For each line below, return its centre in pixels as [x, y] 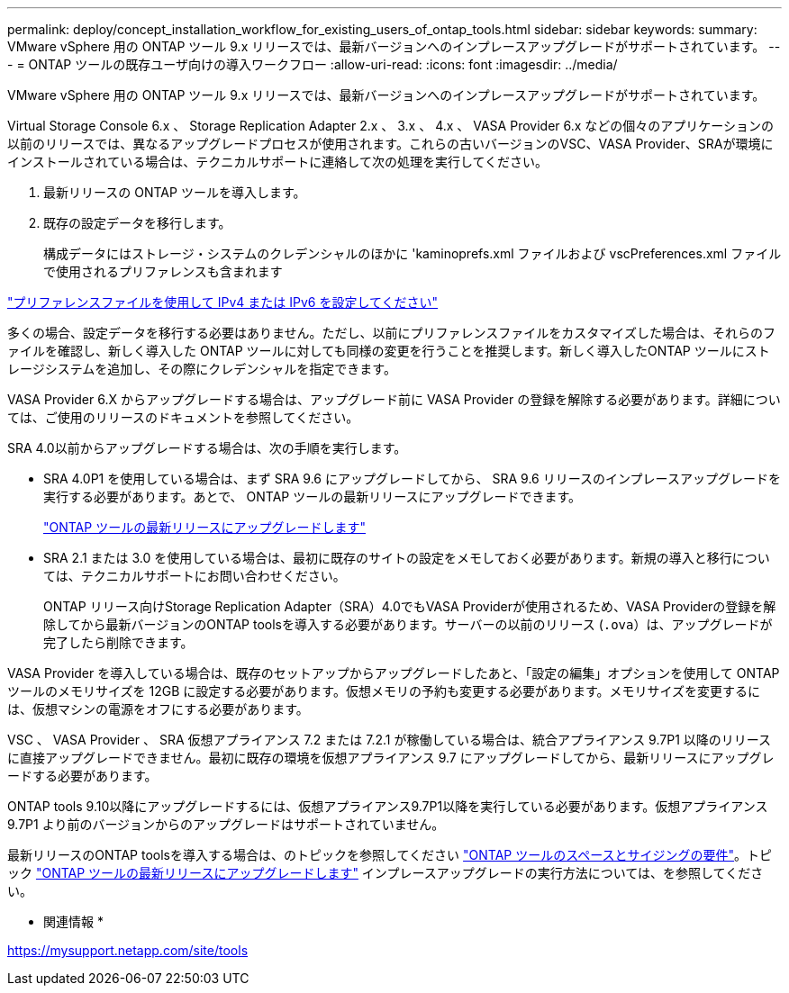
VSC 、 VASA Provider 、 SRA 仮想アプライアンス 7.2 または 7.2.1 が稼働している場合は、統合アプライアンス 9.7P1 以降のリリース [390, 740]
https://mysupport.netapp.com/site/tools [128, 950]
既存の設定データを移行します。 [137, 223]
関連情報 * [73, 921]
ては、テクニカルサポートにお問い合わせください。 [195, 576]
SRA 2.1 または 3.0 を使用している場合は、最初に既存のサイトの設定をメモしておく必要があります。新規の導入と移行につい [407, 558]
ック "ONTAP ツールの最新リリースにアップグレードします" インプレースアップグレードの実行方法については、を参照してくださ [385, 873]
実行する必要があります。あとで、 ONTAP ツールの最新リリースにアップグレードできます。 [313, 496]
